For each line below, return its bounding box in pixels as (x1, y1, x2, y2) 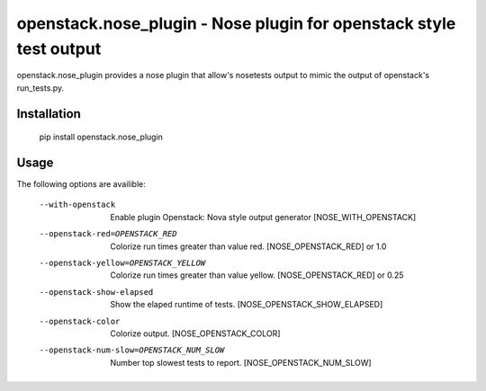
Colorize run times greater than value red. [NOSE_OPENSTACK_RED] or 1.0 (110, 241, 387, 252)
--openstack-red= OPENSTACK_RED (39, 229, 177, 239)
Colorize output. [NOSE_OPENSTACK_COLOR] (110, 328, 281, 339)
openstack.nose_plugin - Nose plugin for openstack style (16, 13, 456, 33)
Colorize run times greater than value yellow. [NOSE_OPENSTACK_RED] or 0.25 (110, 270, 404, 280)
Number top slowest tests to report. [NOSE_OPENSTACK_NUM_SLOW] (110, 357, 373, 368)
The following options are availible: (16, 179, 146, 190)
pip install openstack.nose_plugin (39, 131, 164, 143)
